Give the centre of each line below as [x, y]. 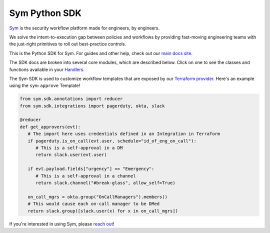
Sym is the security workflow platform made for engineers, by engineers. [84, 28]
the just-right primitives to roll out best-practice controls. [68, 44]
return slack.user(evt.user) [71, 155]
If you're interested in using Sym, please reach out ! [62, 224]
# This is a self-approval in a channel [86, 176]
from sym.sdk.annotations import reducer [71, 99]
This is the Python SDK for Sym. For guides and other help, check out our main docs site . [101, 53]
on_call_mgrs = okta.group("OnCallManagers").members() [97, 197]
